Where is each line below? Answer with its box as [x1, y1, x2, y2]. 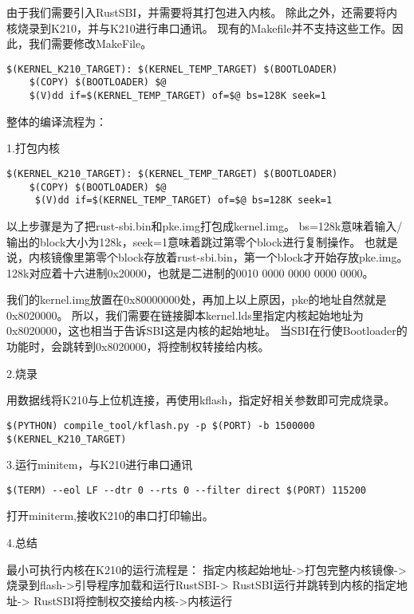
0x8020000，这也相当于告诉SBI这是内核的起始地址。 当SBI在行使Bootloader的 [6, 322, 408, 339]
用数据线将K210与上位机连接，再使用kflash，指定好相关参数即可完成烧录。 [6, 392, 396, 408]
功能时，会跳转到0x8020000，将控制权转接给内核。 [6, 338, 270, 355]
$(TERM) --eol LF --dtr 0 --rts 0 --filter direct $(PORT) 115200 [6, 484, 367, 496]
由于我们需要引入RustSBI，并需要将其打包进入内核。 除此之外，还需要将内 [6, 4, 398, 20]
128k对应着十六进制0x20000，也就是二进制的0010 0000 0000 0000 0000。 [6, 264, 374, 281]
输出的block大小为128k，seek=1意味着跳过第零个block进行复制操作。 [6, 233, 361, 250]
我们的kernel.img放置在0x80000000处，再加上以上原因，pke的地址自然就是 [6, 291, 387, 308]
